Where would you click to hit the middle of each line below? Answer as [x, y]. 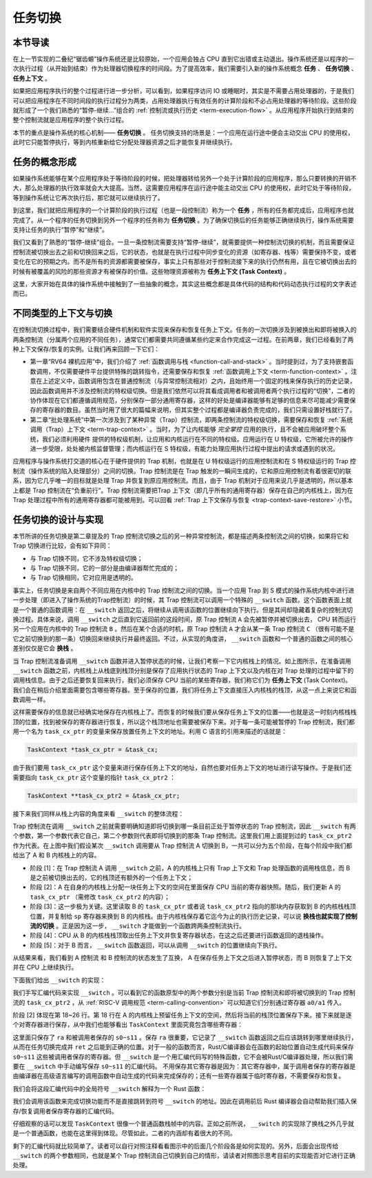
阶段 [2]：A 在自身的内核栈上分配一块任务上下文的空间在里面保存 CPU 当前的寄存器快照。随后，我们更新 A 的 [185, 887]
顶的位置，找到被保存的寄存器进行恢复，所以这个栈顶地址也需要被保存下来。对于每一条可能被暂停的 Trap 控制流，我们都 [184, 721]
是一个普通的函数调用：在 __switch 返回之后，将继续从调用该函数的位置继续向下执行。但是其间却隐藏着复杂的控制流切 [183, 610]
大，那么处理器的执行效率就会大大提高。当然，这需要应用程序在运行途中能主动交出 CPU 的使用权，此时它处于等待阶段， [184, 188]
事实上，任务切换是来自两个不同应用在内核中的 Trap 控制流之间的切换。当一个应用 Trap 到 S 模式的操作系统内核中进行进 [184, 590]
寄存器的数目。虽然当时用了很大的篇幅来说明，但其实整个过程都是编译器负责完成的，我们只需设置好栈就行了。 [199, 410]
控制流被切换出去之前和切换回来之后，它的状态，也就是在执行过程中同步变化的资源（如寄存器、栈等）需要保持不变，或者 [185, 252]
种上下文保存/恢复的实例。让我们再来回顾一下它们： [86, 349]
